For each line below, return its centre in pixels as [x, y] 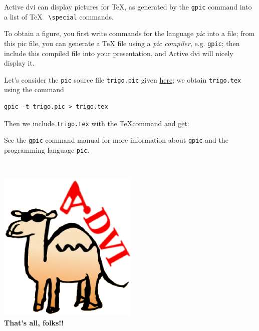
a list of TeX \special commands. [59, 16]
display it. [19, 63]
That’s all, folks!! [34, 323]
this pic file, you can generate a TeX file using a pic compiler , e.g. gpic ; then [122, 43]
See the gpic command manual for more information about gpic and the [116, 140]
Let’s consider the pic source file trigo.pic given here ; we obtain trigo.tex [123, 79]
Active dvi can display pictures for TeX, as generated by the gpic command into [128, 7]
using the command [34, 89]
